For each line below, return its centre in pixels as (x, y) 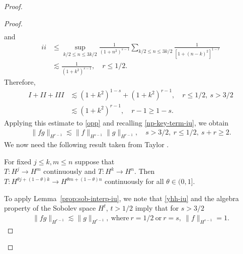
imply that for (157, 208)
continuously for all (134, 181)
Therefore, (20, 82)
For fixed (18, 161)
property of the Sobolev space (50, 208)
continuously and (70, 171)
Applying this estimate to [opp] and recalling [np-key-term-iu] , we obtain (116, 122)
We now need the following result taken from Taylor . (87, 144)
